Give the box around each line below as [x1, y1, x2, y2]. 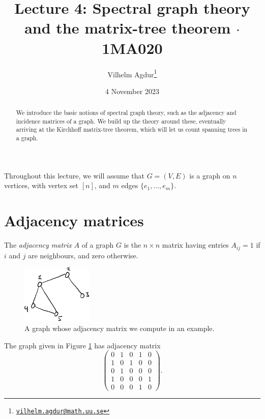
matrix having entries [162, 240, 229, 250]
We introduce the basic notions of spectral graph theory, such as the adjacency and [16, 108, 237, 117]
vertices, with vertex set [4, 180, 79, 191]
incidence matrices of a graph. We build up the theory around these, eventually [16, 116, 226, 125]
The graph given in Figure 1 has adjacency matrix [4, 340, 161, 350]
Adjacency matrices [4, 210, 144, 231]
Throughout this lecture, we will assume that [4, 170, 145, 181]
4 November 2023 [105, 85, 159, 96]
